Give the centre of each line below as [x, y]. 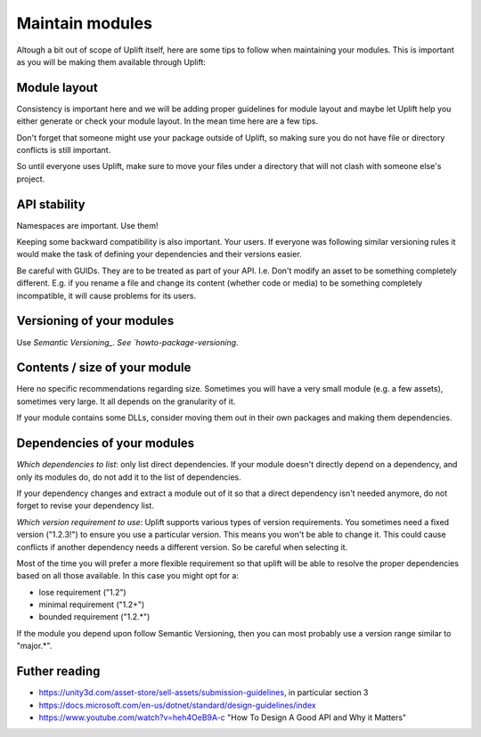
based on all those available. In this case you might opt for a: [128, 576]
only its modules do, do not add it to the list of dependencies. [129, 477]
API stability [51, 204]
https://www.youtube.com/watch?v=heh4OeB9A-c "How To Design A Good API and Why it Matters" [223, 717]
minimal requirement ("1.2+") [92, 604]
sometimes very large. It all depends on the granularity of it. [126, 401]
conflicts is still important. [64, 150]
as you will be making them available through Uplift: [111, 61]
